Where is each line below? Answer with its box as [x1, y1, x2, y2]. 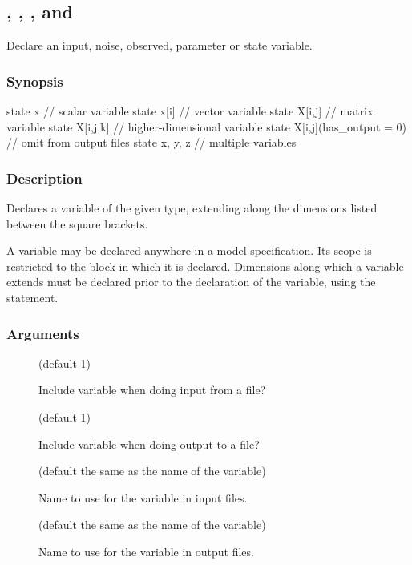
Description [6, 167, 83, 188]
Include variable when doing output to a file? [38, 435, 260, 452]
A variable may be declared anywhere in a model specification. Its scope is [6, 242, 372, 259]
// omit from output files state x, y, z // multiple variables [6, 134, 297, 151]
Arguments [6, 323, 79, 343]
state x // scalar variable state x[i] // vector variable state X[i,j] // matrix [6, 103, 374, 119]
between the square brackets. [6, 215, 148, 232]
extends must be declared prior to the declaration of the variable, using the [6, 273, 376, 290]
